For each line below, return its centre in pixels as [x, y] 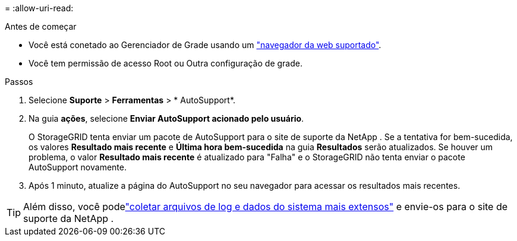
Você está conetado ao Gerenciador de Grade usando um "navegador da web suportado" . [205, 45]
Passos [19, 82]
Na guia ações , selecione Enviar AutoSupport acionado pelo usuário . [166, 118]
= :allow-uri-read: [39, 8]
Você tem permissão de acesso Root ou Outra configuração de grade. [165, 63]
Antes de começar [41, 26]
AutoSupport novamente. [78, 167]
